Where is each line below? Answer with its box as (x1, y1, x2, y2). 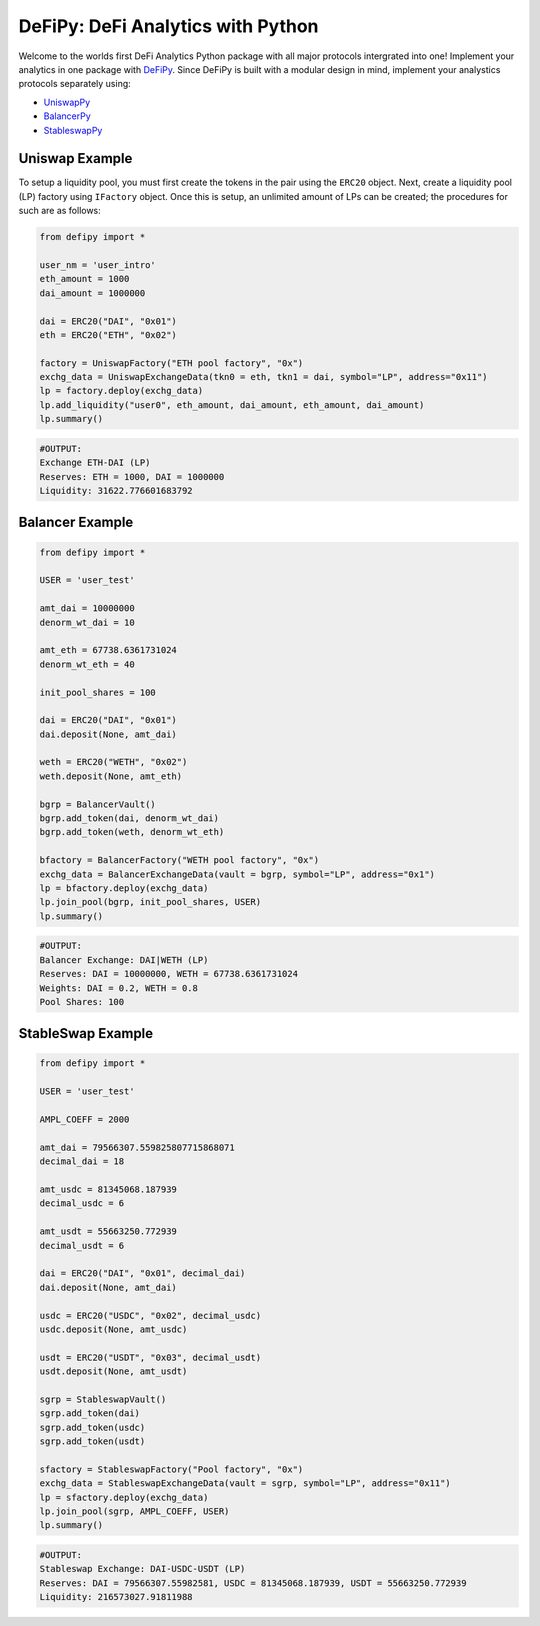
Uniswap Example (18, 150, 133, 167)
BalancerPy (43, 110, 92, 122)
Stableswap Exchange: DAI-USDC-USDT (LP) (39, 1563, 246, 1575)
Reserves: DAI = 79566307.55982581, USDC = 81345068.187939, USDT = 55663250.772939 (39, 1577, 467, 1589)
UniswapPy (43, 96, 91, 108)
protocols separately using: (18, 78, 132, 90)
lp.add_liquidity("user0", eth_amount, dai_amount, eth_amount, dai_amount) (39, 399, 425, 410)
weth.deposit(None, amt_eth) (39, 770, 183, 782)
